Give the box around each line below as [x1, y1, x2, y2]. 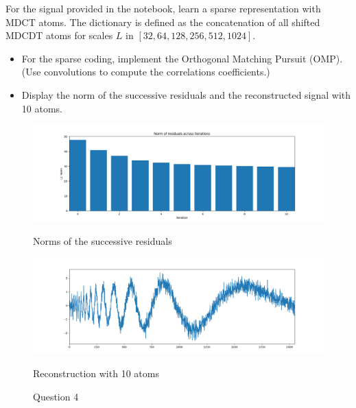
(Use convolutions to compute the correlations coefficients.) [21, 64, 270, 79]
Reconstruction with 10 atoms [33, 366, 159, 381]
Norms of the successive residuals [33, 233, 172, 248]
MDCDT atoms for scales [5, 28, 113, 43]
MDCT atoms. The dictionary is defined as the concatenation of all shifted [5, 14, 320, 29]
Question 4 [33, 389, 79, 403]
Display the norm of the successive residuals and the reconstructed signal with [21, 87, 351, 101]
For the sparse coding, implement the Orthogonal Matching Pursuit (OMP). [21, 51, 343, 65]
